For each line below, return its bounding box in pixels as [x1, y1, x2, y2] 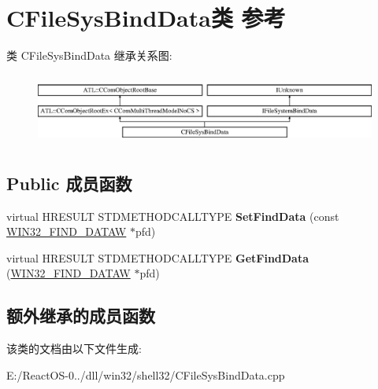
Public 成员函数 [6, 171, 132, 195]
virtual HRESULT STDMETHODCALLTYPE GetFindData [6, 249, 309, 266]
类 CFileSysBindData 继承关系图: [6, 47, 172, 64]
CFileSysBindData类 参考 [6, 2, 286, 34]
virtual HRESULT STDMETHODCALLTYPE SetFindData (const [6, 207, 339, 224]
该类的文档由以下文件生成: [6, 340, 142, 357]
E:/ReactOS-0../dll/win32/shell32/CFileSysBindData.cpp [6, 366, 285, 383]
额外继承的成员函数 [6, 303, 155, 328]
